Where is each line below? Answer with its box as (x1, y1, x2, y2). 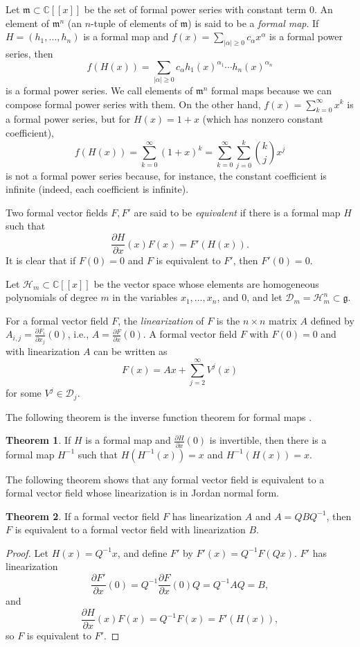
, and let (246, 290, 282, 304)
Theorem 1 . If (6, 433, 71, 447)
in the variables (112, 290, 178, 304)
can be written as (93, 344, 168, 359)
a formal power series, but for (6, 112, 131, 126)
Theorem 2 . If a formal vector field (6, 508, 160, 523)
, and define (117, 545, 168, 560)
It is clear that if (6, 253, 76, 268)
